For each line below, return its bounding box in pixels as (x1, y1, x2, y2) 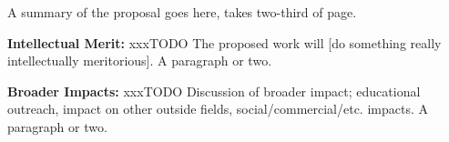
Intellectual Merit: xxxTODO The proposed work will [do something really (7, 33, 442, 52)
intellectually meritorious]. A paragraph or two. (7, 51, 272, 70)
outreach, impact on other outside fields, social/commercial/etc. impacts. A (7, 99, 428, 118)
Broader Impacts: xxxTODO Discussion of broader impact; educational (7, 81, 421, 100)
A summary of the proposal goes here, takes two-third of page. (7, 3, 357, 21)
